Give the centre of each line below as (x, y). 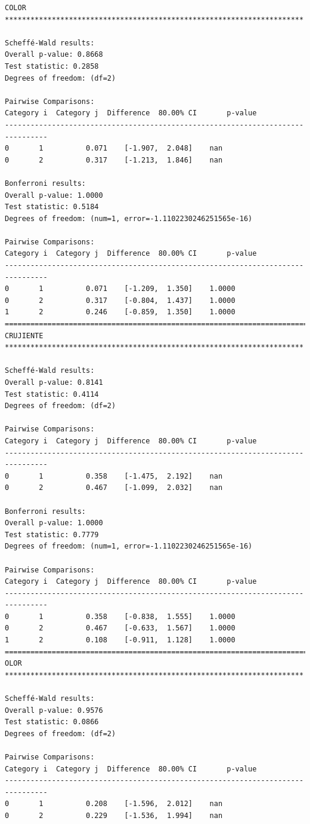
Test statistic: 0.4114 (52, 394)
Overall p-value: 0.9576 (54, 710)
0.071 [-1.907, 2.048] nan (154, 148)
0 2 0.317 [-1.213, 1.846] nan (114, 160)
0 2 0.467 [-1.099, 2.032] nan (114, 488)
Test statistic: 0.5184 (52, 207)
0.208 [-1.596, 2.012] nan (154, 804)
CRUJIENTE (24, 336)
